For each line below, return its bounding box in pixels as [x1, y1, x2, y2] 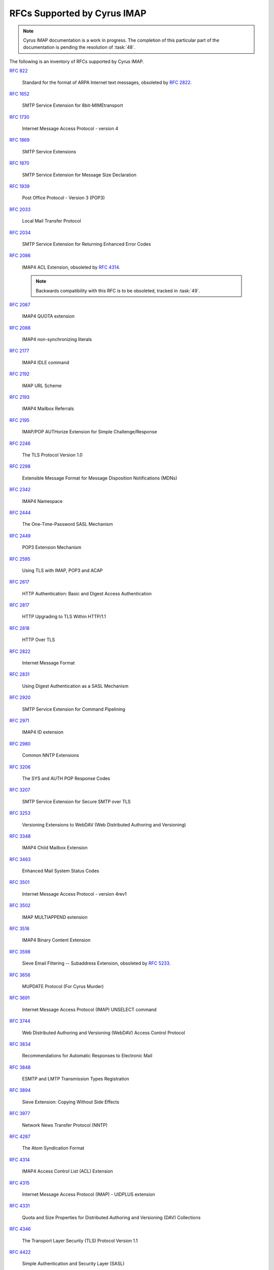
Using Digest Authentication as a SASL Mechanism [22, 683, 129, 689]
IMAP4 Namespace [22, 498, 63, 504]
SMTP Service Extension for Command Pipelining [22, 706, 125, 712]
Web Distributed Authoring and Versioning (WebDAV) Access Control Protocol [22, 1029, 185, 1036]
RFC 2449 [9, 532, 31, 538]
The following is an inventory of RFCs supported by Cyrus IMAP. [9, 58, 144, 65]
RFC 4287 [9, 1133, 30, 1140]
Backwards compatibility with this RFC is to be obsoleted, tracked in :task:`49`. [36, 288, 200, 294]
